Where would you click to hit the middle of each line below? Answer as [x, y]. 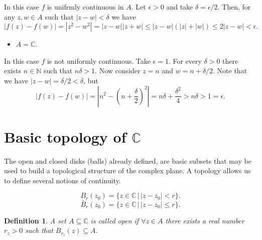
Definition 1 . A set [35, 220]
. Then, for [234, 7]
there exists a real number [205, 220]
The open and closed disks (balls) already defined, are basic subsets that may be [128, 160]
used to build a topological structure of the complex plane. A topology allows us [127, 170]
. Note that [230, 71]
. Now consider [118, 71]
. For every [185, 61]
